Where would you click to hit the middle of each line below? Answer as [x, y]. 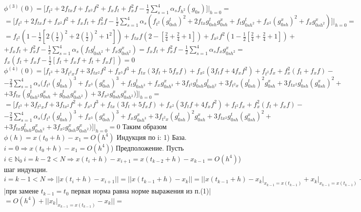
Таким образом [144, 126]
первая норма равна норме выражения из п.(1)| [141, 191]
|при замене [21, 191]
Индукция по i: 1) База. [152, 137]
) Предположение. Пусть [147, 147]
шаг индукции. [26, 169]
